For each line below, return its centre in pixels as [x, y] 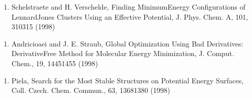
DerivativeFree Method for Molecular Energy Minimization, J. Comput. [123, 53]
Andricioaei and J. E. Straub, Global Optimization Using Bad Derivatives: [127, 43]
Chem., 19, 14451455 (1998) [55, 63]
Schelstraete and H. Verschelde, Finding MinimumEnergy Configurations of [129, 7]
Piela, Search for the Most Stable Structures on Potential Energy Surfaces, [128, 80]
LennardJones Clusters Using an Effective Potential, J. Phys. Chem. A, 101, [130, 16]
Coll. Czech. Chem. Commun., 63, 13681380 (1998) [91, 90]
